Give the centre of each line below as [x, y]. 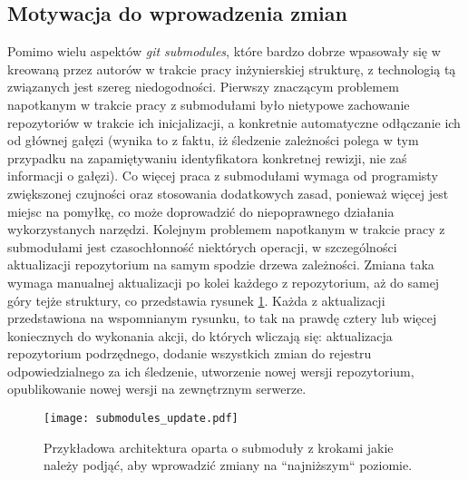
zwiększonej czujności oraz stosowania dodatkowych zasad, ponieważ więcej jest [228, 193]
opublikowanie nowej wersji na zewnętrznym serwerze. [157, 389]
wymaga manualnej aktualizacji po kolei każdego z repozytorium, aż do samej [224, 282]
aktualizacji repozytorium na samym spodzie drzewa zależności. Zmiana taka [221, 264]
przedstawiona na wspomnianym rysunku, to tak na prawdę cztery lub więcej [222, 318]
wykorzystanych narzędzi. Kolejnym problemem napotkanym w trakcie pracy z [226, 229]
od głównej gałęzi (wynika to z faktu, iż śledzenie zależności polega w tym [213, 140]
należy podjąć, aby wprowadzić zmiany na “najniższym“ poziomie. [228, 465]
